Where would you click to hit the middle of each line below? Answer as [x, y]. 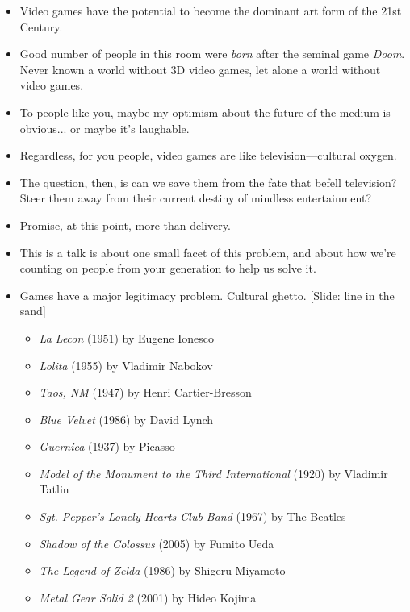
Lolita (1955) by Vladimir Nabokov [126, 365]
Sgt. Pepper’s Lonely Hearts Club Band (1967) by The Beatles [192, 516]
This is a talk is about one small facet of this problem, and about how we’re [208, 252]
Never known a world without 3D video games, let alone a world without [200, 69]
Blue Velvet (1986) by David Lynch [126, 419]
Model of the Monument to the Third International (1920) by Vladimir [213, 473]
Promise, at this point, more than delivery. [125, 225]
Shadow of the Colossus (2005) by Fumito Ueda [157, 543]
